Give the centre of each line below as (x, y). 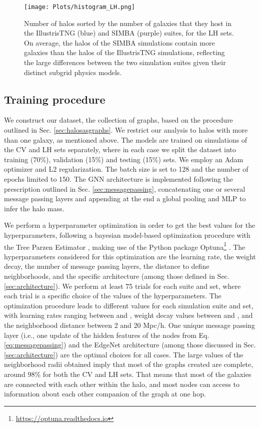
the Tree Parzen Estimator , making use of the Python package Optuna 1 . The (125, 246)
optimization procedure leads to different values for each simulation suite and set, (129, 305)
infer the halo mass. (34, 208)
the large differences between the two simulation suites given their (125, 62)
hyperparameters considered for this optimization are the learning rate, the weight (130, 256)
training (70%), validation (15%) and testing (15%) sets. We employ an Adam (124, 159)
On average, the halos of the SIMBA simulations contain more (119, 42)
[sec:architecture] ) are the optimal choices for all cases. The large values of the (124, 354)
